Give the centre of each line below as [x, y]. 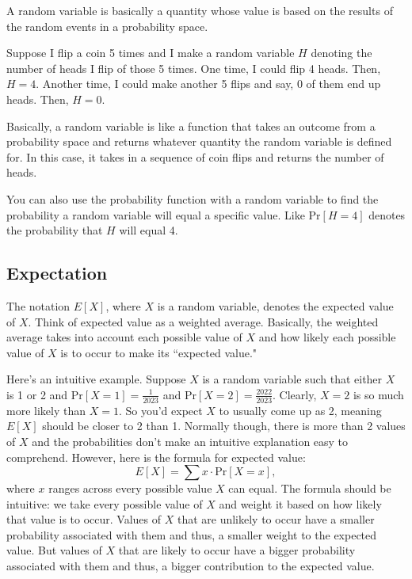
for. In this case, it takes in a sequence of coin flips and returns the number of [195, 156]
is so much [378, 394]
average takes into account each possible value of [124, 337]
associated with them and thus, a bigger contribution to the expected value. [191, 566]
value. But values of [54, 550]
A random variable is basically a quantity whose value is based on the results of [200, 10]
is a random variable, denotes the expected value [275, 305]
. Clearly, [295, 394]
